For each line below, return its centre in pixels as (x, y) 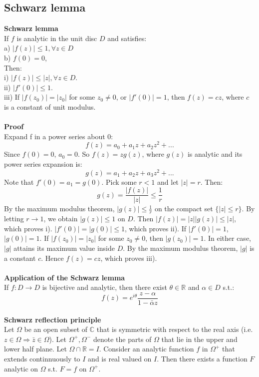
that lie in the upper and (199, 339)
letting (14, 219)
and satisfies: (127, 38)
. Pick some (119, 181)
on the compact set (184, 209)
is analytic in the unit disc (57, 38)
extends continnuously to (42, 358)
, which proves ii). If (155, 228)
